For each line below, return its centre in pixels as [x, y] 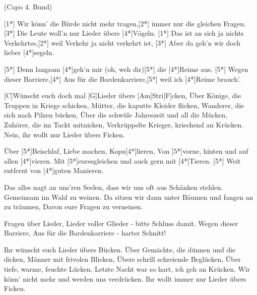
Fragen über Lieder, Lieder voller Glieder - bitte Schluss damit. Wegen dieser [121, 223]
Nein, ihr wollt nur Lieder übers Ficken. [64, 134]
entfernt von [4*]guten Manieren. [54, 170]
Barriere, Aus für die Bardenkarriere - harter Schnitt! [85, 233]
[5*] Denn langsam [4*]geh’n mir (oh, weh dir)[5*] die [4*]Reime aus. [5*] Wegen [126, 69]
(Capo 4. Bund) [28, 6]
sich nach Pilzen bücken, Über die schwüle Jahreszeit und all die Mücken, [116, 115]
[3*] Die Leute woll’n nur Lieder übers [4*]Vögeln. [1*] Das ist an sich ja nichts [124, 33]
